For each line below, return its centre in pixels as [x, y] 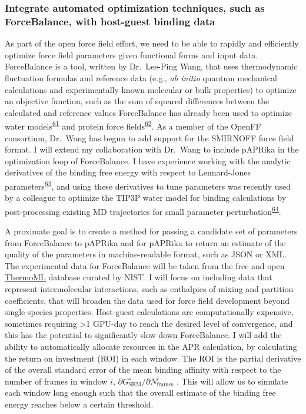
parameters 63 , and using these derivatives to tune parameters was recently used [148, 185]
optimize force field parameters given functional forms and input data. [132, 54]
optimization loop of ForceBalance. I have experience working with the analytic [148, 160]
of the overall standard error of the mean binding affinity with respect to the [143, 370]
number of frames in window [56, 381]
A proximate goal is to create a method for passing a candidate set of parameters [151, 231]
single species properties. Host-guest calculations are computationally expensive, [149, 312]
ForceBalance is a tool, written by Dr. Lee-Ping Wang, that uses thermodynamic [151, 66]
